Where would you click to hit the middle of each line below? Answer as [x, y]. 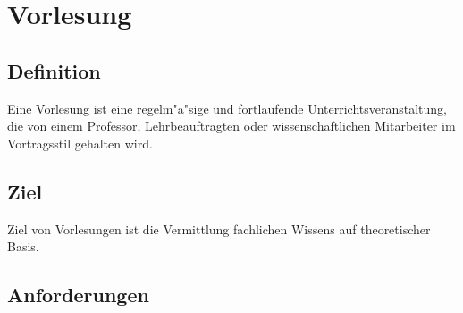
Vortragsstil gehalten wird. [80, 143]
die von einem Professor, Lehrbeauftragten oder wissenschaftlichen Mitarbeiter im [231, 126]
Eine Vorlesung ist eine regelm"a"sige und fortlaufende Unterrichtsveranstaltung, [227, 108]
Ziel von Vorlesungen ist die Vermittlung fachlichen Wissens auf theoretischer [219, 228]
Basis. [23, 246]
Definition [54, 70]
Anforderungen [78, 295]
